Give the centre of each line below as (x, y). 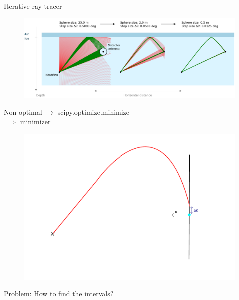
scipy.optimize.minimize (94, 112)
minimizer (35, 122)
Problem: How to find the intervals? (59, 293)
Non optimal (23, 112)
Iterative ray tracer (33, 6)
